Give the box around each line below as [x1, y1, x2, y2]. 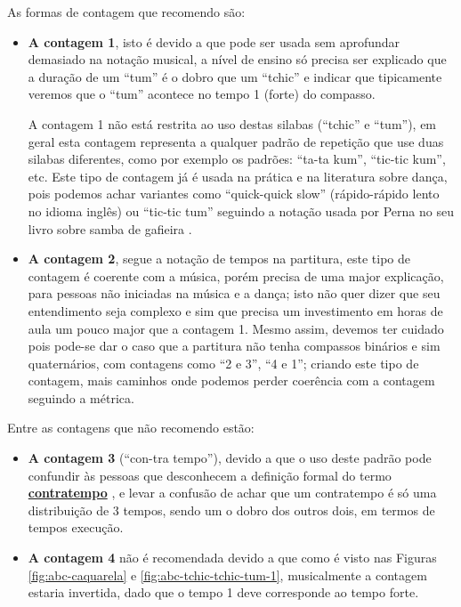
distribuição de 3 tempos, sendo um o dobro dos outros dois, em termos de [28, 500, 435, 519]
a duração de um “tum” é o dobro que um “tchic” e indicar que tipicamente [28, 67, 442, 85]
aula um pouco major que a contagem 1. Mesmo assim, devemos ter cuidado [28, 319, 444, 337]
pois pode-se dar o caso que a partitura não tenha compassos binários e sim [28, 336, 441, 355]
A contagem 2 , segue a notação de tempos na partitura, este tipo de [28, 249, 410, 268]
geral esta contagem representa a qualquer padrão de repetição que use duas [28, 132, 444, 150]
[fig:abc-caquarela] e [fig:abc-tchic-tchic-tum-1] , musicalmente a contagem [28, 565, 427, 584]
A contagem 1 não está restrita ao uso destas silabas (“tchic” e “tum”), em [28, 114, 437, 133]
